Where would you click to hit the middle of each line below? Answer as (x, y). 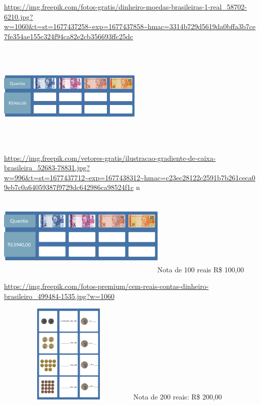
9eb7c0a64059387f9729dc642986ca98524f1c (69, 187)
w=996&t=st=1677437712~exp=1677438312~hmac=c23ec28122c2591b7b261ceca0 (130, 177)
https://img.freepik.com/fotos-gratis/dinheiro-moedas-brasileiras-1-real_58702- (125, 7)
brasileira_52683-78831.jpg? (47, 168)
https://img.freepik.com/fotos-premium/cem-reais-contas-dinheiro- (106, 286)
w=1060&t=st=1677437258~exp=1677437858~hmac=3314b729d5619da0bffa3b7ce (130, 26)
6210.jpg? (19, 16)
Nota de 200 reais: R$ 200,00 (178, 396)
